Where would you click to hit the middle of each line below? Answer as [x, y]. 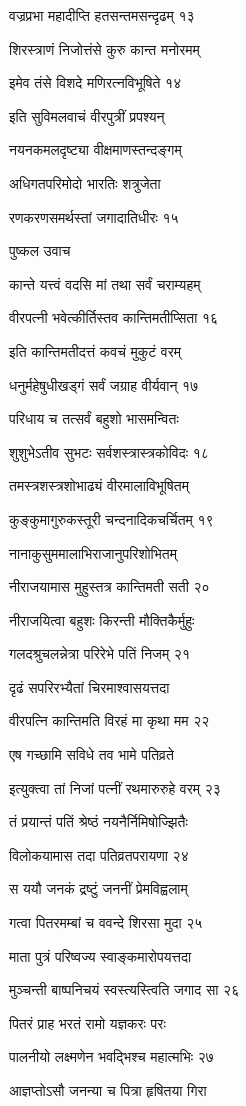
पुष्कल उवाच [40, 250]
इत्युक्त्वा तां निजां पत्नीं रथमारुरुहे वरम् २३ [115, 787]
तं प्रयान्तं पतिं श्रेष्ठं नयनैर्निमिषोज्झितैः [98, 821]
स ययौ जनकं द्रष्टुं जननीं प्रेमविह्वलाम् [98, 888]
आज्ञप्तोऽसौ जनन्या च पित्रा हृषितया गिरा [108, 1090]
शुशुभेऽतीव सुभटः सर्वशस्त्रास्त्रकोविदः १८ [109, 451]
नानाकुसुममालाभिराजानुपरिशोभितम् [93, 552]
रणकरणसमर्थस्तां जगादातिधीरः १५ [94, 216]
